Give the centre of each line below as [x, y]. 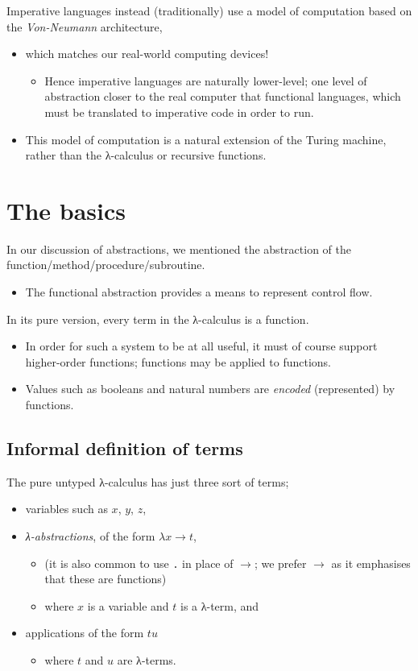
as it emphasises [371, 563]
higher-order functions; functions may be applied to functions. [178, 361]
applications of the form [85, 633]
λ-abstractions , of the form [90, 536]
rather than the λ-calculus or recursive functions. [146, 155]
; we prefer [280, 563]
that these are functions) [106, 579]
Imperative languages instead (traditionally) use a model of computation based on [209, 10]
